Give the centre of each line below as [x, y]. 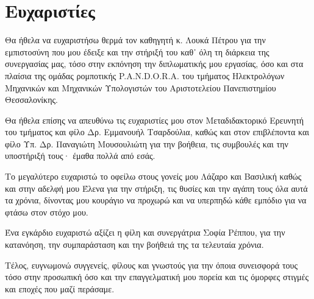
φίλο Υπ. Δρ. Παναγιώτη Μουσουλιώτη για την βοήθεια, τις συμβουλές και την [147, 143]
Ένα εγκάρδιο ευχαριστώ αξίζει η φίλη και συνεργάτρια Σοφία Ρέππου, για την [145, 232]
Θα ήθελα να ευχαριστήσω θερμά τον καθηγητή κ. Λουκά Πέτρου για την [135, 40]
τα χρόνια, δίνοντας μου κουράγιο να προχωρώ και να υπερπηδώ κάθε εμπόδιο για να [156, 200]
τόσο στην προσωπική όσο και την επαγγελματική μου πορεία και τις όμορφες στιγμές [157, 277]
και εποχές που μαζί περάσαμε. [60, 288]
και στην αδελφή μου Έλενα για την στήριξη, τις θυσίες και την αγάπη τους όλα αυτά [156, 188]
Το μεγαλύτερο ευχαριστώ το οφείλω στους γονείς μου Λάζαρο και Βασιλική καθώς [153, 176]
